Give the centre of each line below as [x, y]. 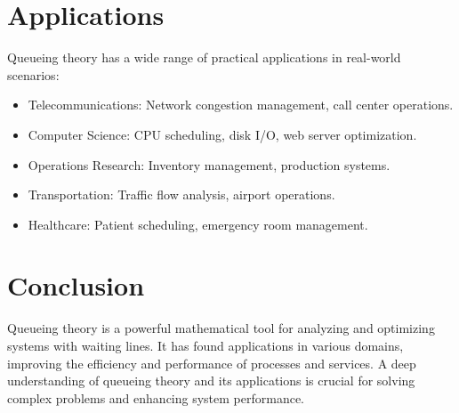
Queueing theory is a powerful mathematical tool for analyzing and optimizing [221, 328]
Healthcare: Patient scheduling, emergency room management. [198, 224]
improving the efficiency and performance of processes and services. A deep [212, 363]
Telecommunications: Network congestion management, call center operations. [241, 105]
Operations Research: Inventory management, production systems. [209, 164]
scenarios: [33, 74]
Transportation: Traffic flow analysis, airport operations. [181, 194]
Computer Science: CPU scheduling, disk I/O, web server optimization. [222, 134]
